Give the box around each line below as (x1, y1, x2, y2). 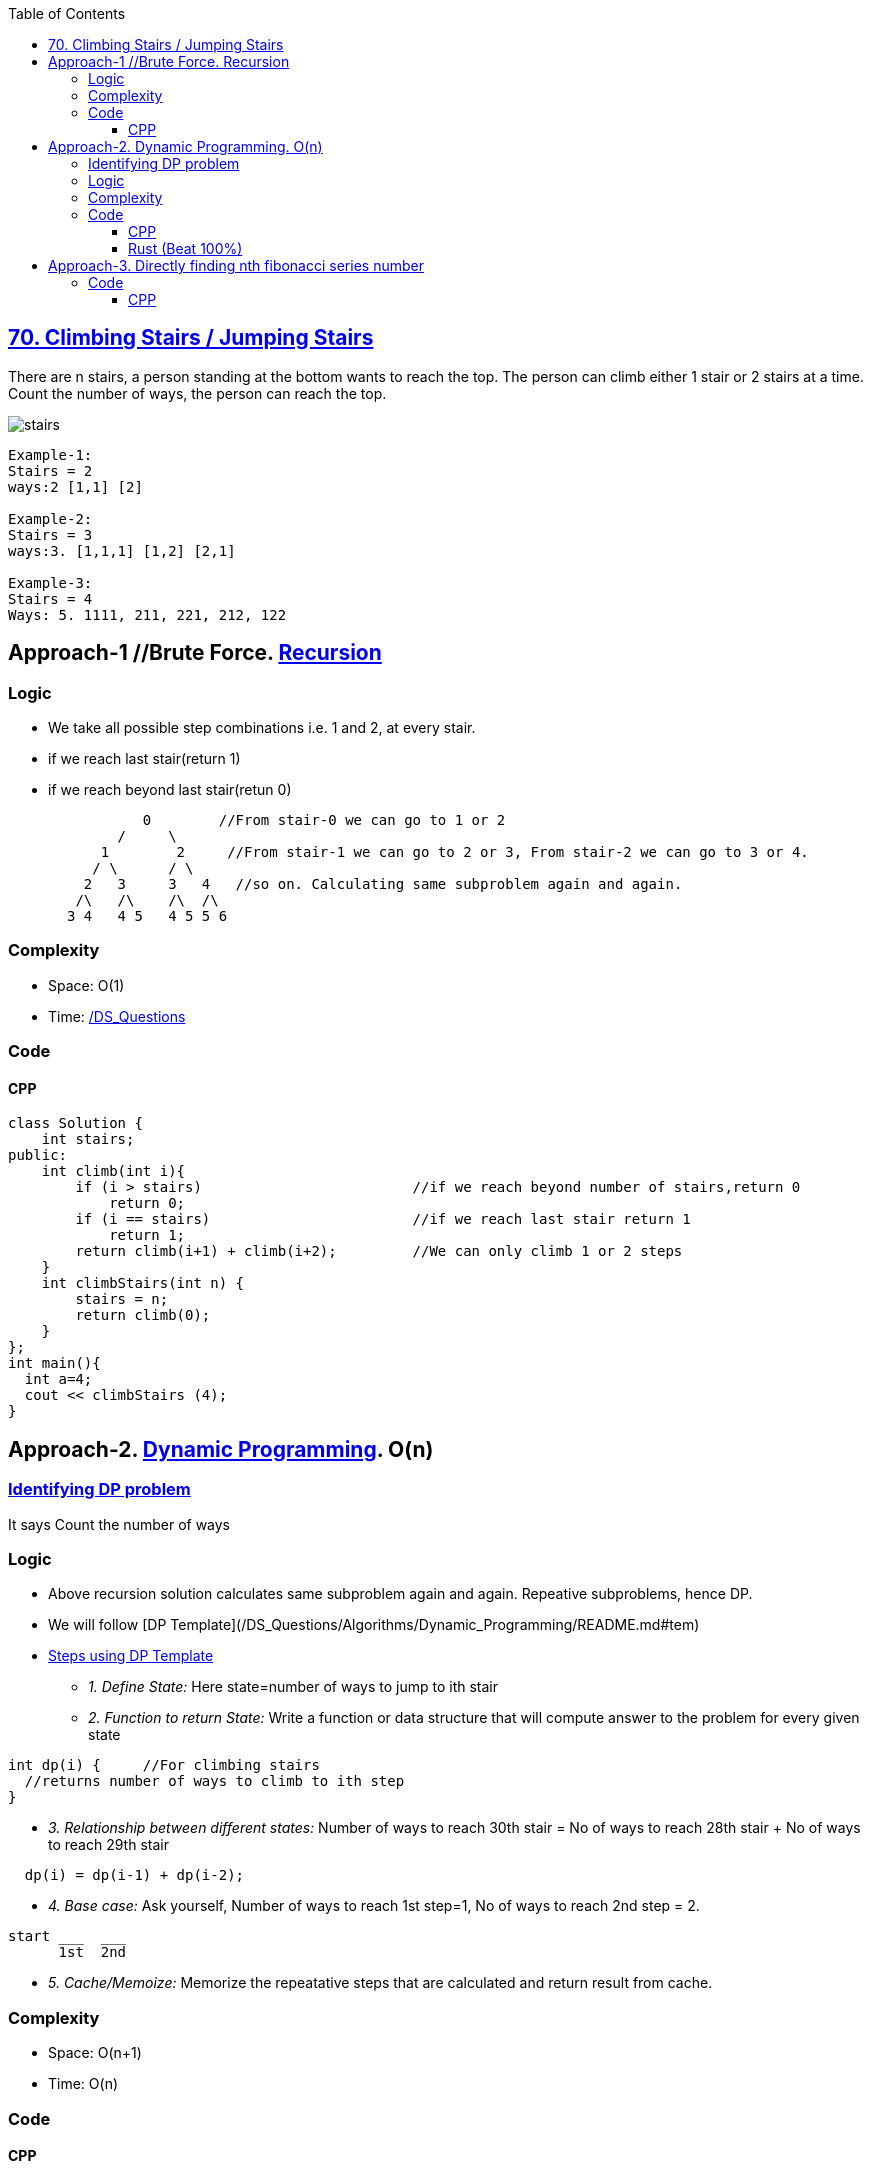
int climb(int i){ (41, 1163, 186, 1180)
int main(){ (8, 1355, 101, 1372)
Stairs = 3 (8, 526, 93, 543)
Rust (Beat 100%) (128, 240, 243, 257)
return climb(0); (75, 1307, 211, 1324)
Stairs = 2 (8, 462, 93, 479)
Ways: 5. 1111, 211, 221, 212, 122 (8, 606, 287, 623)
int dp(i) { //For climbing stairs (8, 1757, 320, 1774)
